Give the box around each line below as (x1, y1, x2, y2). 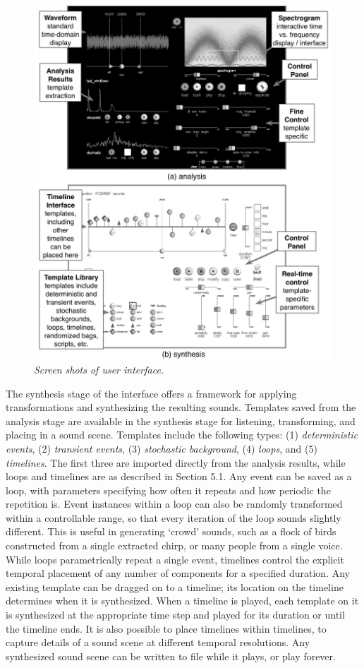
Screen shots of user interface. (34, 362, 164, 376)
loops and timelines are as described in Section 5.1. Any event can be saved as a (6, 469, 352, 484)
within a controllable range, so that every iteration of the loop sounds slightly (6, 510, 341, 525)
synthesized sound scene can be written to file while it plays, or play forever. (6, 648, 336, 663)
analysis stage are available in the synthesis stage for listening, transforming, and (6, 413, 356, 428)
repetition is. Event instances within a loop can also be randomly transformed (6, 496, 343, 511)
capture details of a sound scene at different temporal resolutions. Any (6, 635, 310, 650)
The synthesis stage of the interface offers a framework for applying (6, 386, 297, 400)
